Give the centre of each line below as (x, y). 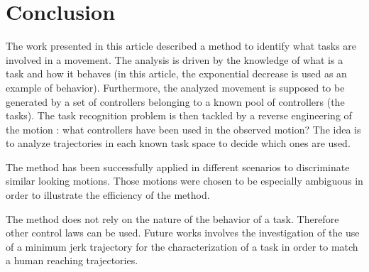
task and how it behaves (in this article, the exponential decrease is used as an (176, 74)
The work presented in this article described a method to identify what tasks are (181, 46)
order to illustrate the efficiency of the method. (108, 195)
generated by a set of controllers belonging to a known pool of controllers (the (175, 101)
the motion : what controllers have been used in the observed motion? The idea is (183, 129)
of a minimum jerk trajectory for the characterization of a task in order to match (182, 246)
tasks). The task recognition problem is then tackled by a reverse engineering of (179, 115)
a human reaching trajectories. (72, 260)
